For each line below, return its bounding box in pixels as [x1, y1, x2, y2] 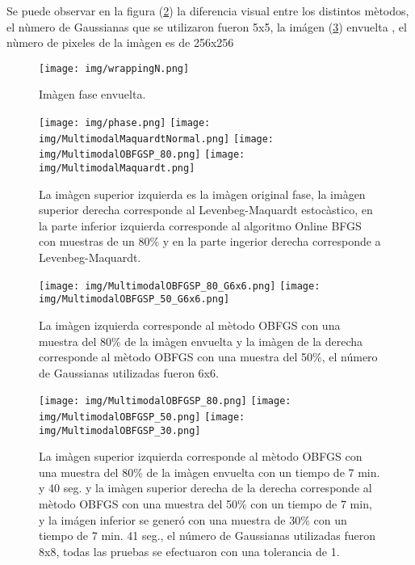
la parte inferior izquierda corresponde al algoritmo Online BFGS [39, 217, 362, 234]
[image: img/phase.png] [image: [39, 117, 211, 129]
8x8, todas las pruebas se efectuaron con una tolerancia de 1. [39, 542, 340, 559]
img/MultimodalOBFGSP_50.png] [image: [39, 411, 245, 423]
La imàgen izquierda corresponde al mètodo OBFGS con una [39, 316, 341, 333]
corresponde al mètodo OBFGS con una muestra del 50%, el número [39, 348, 378, 365]
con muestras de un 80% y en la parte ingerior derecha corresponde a [39, 233, 381, 250]
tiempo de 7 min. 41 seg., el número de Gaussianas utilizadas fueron [39, 527, 376, 544]
